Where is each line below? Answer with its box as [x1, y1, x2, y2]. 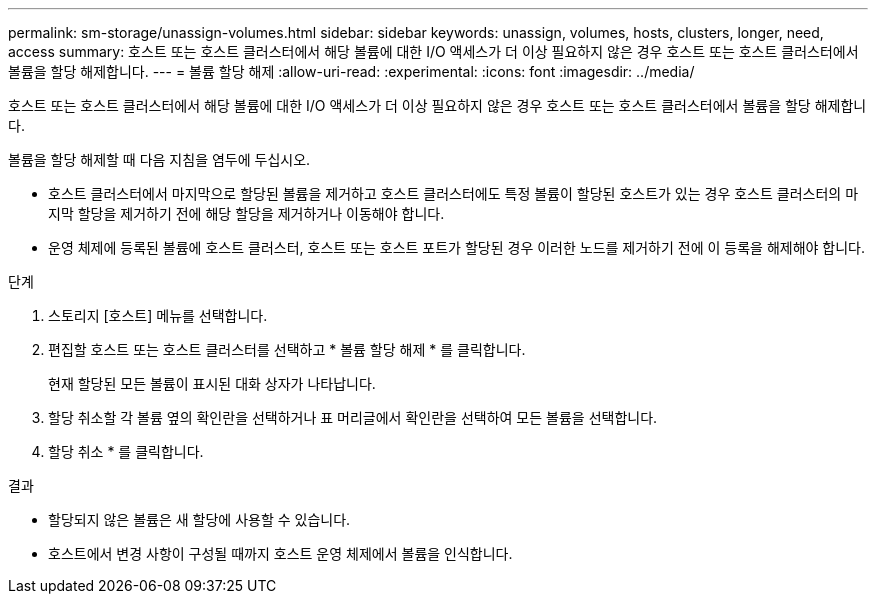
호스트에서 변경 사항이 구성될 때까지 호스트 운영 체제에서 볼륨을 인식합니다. [48, 545, 513, 562]
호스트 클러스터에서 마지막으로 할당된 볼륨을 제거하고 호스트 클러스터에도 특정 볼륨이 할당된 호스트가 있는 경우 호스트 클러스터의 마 [48, 185, 859, 202]
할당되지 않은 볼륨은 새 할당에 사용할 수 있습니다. [48, 511, 351, 528]
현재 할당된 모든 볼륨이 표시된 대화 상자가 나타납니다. [48, 375, 376, 392]
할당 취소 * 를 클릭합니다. [48, 443, 204, 460]
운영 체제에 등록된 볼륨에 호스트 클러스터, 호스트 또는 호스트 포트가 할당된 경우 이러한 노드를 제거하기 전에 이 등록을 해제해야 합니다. [48, 239, 866, 256]
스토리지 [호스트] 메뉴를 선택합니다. [48, 307, 268, 324]
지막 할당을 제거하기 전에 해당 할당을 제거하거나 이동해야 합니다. [48, 205, 445, 222]
